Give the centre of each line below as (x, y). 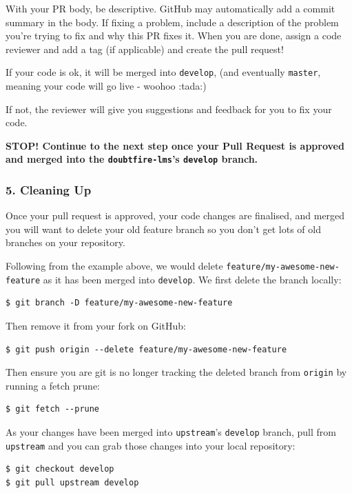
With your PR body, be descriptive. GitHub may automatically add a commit (170, 8)
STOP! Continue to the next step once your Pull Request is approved (175, 145)
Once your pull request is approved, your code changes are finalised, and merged (175, 215)
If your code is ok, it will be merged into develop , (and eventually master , (163, 72)
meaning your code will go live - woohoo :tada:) (106, 86)
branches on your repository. (65, 242)
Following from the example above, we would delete (114, 266)
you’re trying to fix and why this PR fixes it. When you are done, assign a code (174, 36)
